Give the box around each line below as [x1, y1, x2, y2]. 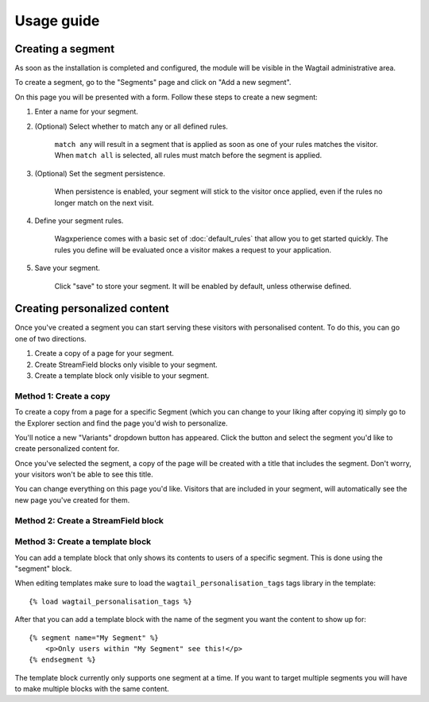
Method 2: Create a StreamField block [14, 515, 164, 526]
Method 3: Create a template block [14, 536, 152, 547]
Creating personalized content [14, 302, 170, 315]
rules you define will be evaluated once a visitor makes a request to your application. [54, 245, 331, 254]
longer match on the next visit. [54, 198, 154, 207]
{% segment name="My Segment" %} [29, 633, 159, 642]
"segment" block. [14, 564, 72, 573]
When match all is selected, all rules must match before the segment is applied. [54, 151, 323, 160]
